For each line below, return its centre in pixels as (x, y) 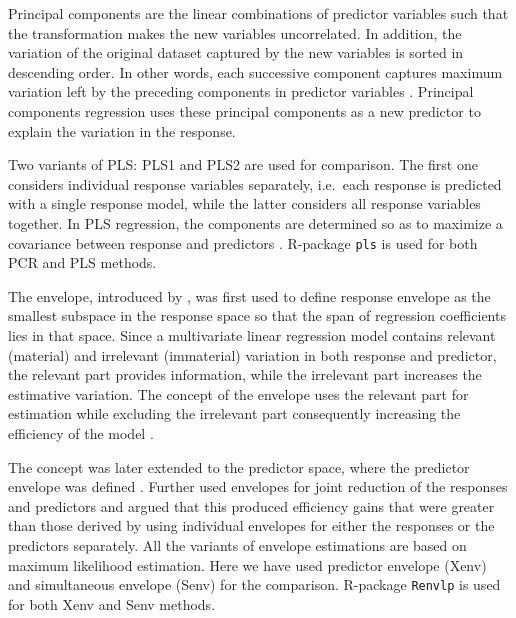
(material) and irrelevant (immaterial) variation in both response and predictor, (252, 354)
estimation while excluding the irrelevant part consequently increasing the (234, 413)
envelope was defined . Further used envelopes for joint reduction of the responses (258, 486)
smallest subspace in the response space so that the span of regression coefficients (257, 315)
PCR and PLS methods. (82, 262)
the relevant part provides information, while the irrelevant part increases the (245, 374)
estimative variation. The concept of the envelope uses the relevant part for (238, 393)
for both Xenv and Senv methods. (112, 603)
